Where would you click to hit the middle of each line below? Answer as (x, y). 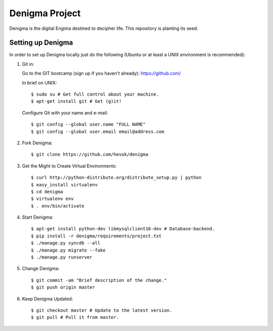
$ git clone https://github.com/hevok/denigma (90, 155)
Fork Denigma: (37, 143)
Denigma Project (45, 13)
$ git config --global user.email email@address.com (98, 131)
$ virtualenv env (52, 199)
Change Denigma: (41, 269)
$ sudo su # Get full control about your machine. (95, 94)
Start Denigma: (38, 217)
